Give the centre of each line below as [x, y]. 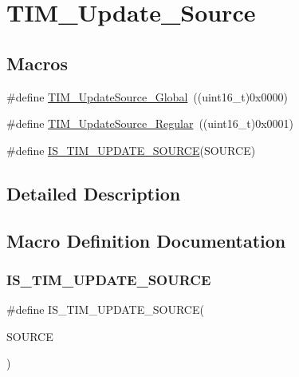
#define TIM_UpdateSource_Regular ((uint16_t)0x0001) [150, 123]
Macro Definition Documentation [146, 240]
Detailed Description [94, 193]
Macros [37, 63]
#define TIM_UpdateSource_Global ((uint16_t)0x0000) [147, 96]
